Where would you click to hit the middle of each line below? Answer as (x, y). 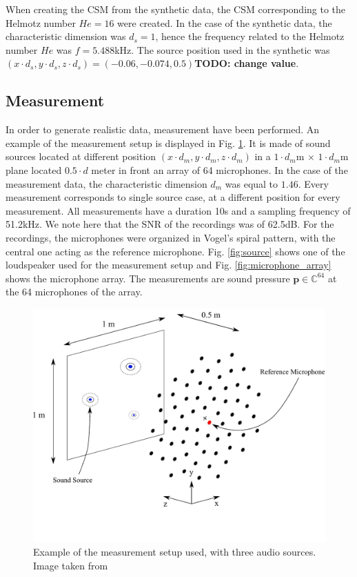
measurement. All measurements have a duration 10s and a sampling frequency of (178, 210)
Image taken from (71, 565)
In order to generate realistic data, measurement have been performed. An (163, 129)
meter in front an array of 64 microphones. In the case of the (220, 169)
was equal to (252, 183)
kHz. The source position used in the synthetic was (222, 49)
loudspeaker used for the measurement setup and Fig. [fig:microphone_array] (169, 265)
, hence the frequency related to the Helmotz (250, 36)
